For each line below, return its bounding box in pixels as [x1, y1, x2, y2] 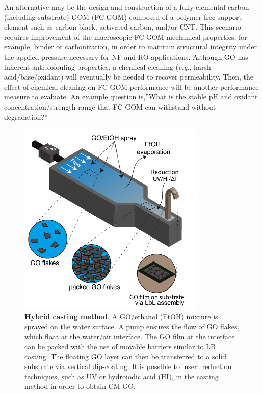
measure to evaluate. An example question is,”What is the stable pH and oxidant [4, 91, 258, 102]
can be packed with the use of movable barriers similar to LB [24, 341, 216, 352]
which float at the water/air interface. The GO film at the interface [24, 331, 235, 342]
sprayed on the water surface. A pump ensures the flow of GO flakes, [24, 321, 240, 331]
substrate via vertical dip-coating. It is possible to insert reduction [24, 361, 232, 372]
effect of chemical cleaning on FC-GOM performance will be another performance [4, 81, 259, 92]
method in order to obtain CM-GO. [24, 381, 136, 391]
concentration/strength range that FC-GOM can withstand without [4, 101, 216, 112]
